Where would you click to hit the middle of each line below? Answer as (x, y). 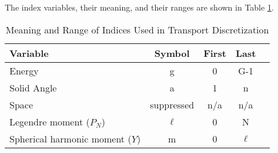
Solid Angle (33, 87)
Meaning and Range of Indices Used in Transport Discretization (137, 29)
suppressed (172, 104)
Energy (24, 70)
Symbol (172, 53)
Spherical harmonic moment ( (71, 138)
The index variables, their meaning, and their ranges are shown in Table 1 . (139, 7)
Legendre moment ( (50, 121)
